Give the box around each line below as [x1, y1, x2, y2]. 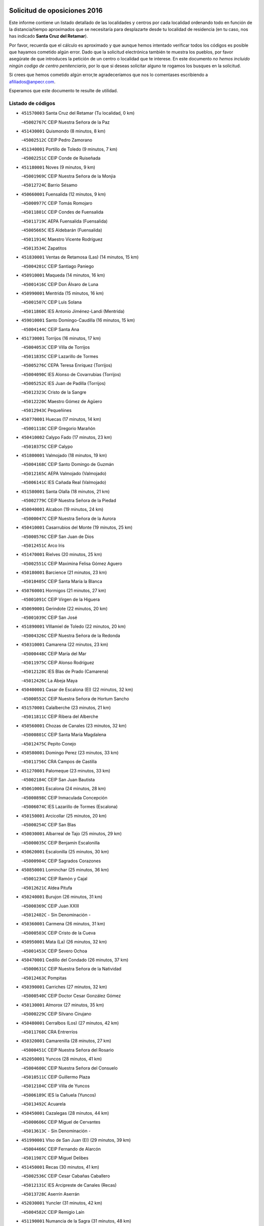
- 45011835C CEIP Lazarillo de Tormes [21, 353, 99, 359]
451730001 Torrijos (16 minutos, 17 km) [21, 335, 101, 341]
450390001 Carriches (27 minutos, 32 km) [21, 984, 108, 990]
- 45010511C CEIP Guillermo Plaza [21, 1074, 90, 1080]
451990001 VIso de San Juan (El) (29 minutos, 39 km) [21, 1137, 131, 1143]
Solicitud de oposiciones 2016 [9, 6, 103, 15]
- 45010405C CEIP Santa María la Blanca [21, 579, 103, 585]
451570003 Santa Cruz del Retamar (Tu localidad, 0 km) [21, 110, 135, 116]
